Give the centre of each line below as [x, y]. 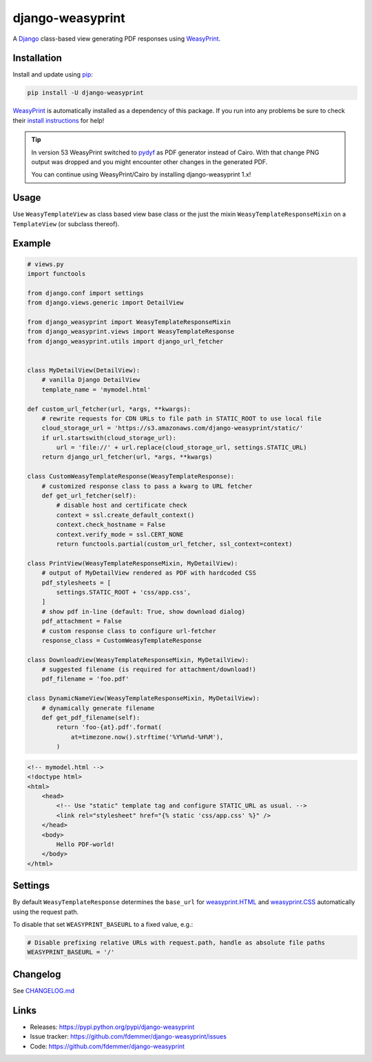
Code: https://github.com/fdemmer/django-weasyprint [107, 1046]
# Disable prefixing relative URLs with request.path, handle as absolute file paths [176, 942]
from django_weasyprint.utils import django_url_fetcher [125, 341]
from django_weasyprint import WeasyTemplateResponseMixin [129, 322]
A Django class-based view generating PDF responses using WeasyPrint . [116, 39]
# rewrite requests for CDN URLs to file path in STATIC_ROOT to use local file [182, 418]
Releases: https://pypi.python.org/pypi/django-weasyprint [112, 1027]
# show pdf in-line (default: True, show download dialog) [144, 611]
